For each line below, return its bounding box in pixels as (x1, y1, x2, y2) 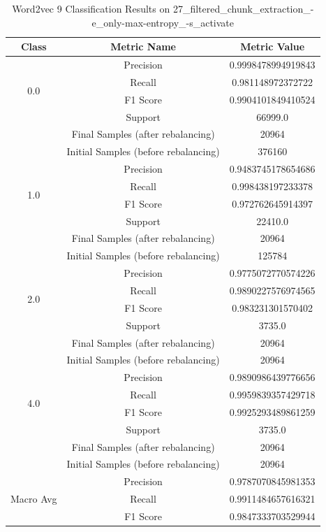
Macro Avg (10, 491, 57, 506)
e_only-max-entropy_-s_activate (91, 15, 235, 29)
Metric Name (110, 39, 176, 54)
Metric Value (240, 39, 305, 54)
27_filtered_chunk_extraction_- (172, 1, 314, 15)
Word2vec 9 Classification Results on (12, 1, 170, 15)
